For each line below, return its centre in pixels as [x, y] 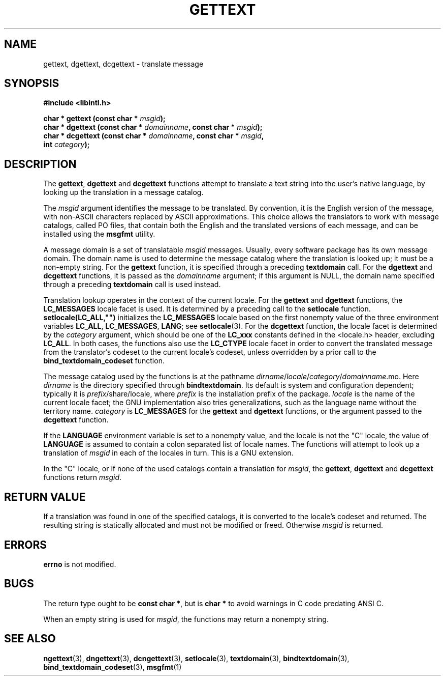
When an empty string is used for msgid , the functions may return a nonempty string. [186, 619]
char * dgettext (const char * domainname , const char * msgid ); [153, 127]
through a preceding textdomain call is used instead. [132, 285]
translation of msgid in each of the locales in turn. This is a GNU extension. [168, 453]
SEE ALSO [30, 639]
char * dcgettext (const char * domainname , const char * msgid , [154, 136]
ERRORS [26, 545]
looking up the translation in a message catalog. [123, 192]
